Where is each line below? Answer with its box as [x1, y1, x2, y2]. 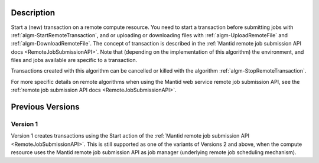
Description [11, 8, 56, 18]
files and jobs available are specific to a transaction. [11, 57, 138, 64]
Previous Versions [11, 102, 80, 112]
